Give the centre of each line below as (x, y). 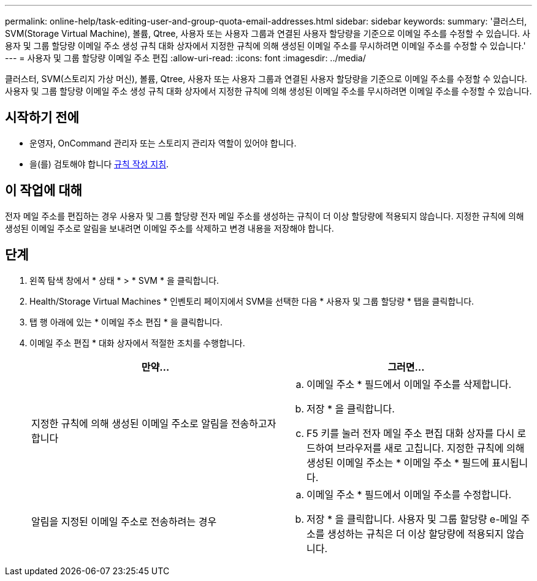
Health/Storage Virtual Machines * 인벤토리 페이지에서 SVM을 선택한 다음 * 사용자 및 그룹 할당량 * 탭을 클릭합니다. (252, 301)
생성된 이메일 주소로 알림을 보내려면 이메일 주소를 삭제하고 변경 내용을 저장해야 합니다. (169, 228)
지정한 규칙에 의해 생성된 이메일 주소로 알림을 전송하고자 (154, 423)
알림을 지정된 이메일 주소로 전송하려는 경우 (124, 521)
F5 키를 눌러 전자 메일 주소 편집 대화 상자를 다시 (411, 433)
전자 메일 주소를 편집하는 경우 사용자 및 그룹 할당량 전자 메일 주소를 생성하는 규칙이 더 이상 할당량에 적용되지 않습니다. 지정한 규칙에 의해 (265, 216)
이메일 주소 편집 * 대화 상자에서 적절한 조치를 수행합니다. (137, 343)
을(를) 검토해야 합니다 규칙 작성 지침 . (99, 164)
